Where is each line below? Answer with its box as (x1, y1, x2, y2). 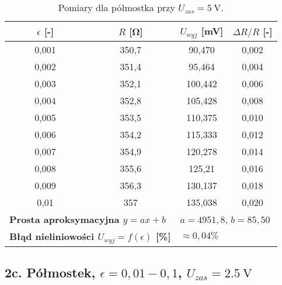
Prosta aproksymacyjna (9, 212, 120, 226)
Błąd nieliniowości (9, 229, 95, 243)
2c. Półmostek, (5, 263, 96, 281)
